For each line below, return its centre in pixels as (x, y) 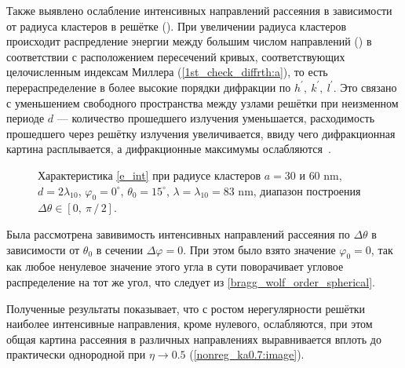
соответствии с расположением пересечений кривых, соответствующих (176, 56)
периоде (26, 118)
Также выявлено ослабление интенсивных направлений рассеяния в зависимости (199, 10)
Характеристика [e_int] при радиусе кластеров (150, 175)
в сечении (120, 249)
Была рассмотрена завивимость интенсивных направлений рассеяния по (178, 233)
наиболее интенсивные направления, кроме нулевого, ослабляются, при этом (190, 324)
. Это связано (365, 87)
